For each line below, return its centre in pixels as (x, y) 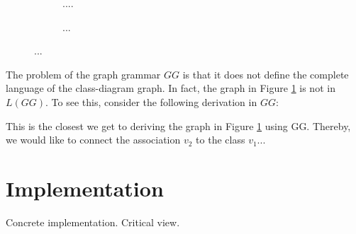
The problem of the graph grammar (83, 74)
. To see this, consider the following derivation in (151, 101)
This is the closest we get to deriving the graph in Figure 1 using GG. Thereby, (178, 125)
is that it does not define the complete (266, 74)
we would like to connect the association (93, 140)
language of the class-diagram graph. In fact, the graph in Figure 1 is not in (171, 88)
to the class (221, 140)
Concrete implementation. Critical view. (93, 222)
